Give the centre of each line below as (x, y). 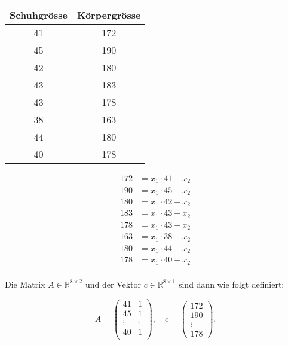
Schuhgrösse (39, 15)
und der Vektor (113, 284)
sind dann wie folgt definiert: (231, 284)
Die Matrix (25, 284)
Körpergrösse (109, 15)
